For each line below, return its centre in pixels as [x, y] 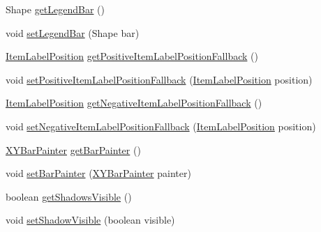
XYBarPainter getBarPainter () [73, 149]
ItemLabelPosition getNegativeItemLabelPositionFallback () [134, 103]
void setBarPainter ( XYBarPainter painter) [98, 173]
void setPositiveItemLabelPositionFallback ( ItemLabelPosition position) [159, 79]
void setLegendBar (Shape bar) [73, 32]
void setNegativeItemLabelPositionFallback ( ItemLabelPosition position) [161, 126]
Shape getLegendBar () [55, 9]
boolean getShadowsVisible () [69, 196]
